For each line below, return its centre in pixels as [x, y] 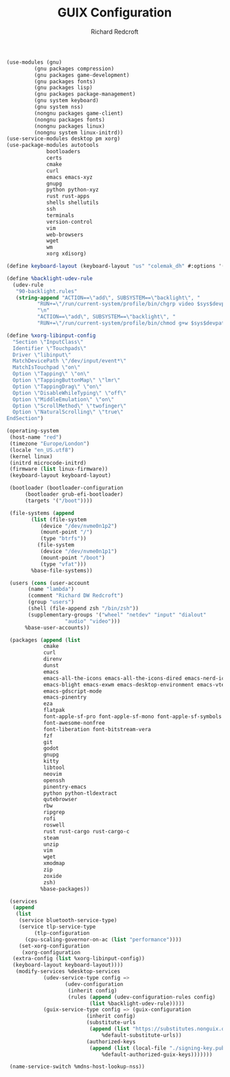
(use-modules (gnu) [34, 62]
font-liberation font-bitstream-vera [97, 729]
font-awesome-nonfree [74, 723]
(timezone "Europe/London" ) [49, 443]
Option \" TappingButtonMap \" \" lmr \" [67, 380]
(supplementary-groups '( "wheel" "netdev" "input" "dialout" [117, 615]
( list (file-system [59, 520]
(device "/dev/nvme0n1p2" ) [79, 526]
